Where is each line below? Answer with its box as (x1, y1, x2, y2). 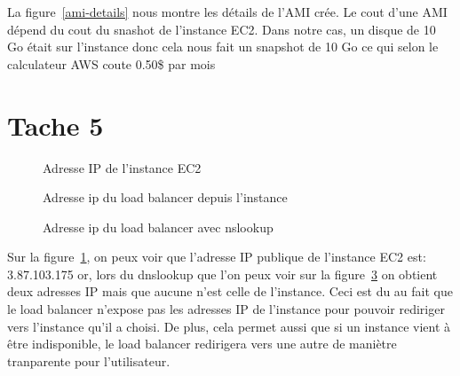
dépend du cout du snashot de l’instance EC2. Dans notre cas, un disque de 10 (7, 20, 436, 38)
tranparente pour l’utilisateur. (7, 351, 171, 370)
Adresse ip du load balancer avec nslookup (43, 217, 274, 236)
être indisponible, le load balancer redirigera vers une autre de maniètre (7, 334, 397, 353)
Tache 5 (7, 106, 104, 143)
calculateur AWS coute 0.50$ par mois (7, 54, 216, 73)
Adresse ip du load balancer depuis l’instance (43, 188, 288, 207)
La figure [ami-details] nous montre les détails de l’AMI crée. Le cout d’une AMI (7, 3, 448, 20)
